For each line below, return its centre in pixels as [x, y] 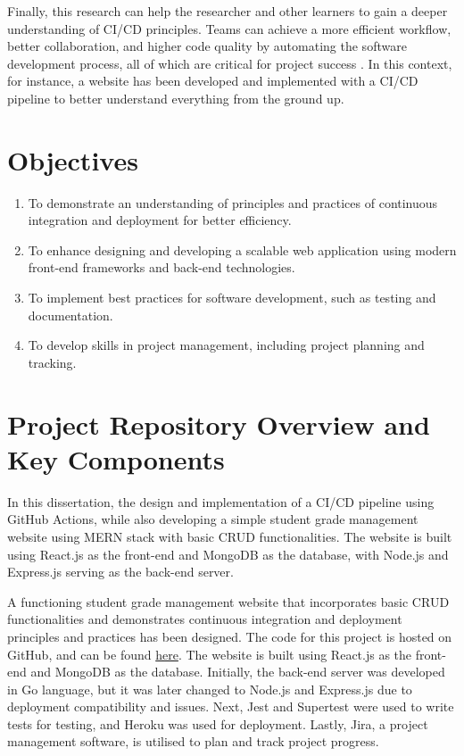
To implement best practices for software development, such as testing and [232, 298]
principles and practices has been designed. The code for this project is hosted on [230, 636]
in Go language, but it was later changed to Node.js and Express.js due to [210, 689]
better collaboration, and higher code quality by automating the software [207, 46]
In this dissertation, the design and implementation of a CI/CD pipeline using [221, 501]
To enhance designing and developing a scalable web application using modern [242, 249]
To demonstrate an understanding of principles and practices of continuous [233, 202]
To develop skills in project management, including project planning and [226, 345]
